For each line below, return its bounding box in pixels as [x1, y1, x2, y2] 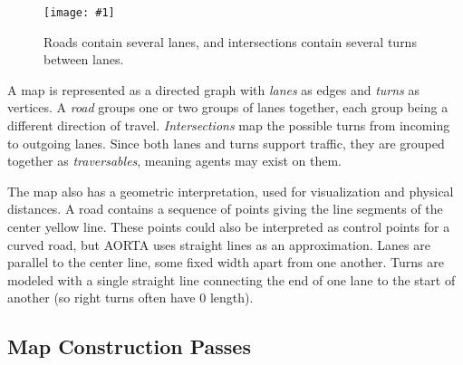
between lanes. [43, 50, 124, 69]
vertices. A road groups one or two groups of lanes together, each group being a [7, 98, 449, 117]
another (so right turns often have [7, 288, 196, 307]
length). [209, 288, 254, 307]
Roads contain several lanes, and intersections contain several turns [43, 32, 417, 51]
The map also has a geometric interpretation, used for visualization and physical [7, 181, 454, 200]
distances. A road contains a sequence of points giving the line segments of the [7, 199, 443, 218]
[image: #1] [43, 6, 115, 19]
